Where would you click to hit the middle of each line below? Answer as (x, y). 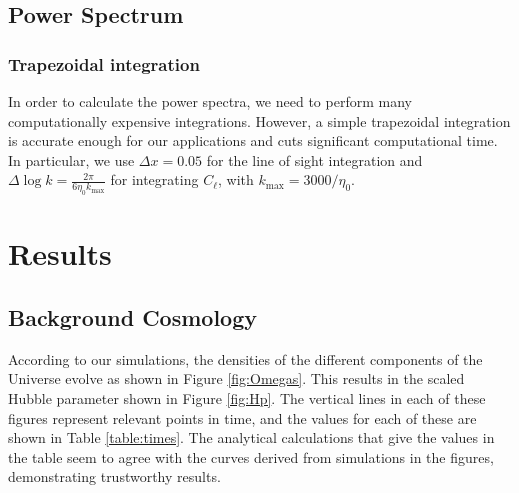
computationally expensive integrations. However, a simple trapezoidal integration (259, 120)
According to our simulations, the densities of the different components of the (245, 358)
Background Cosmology (132, 316)
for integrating (154, 179)
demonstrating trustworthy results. (114, 476)
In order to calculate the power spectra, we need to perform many (210, 101)
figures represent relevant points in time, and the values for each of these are (242, 417)
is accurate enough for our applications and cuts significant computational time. (253, 140)
